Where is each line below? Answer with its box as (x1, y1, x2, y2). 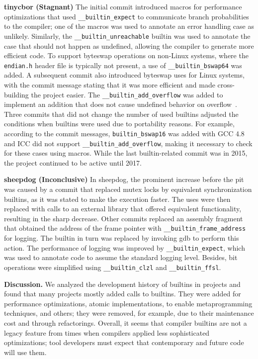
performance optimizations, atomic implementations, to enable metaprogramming (4, 298, 253, 308)
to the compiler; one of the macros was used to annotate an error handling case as (4, 21, 254, 31)
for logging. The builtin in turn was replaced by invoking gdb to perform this (4, 233, 239, 243)
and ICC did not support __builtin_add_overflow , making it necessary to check (4, 138, 253, 148)
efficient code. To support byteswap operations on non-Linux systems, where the (4, 50, 249, 61)
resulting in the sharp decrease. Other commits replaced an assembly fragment (4, 213, 243, 223)
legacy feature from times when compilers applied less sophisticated (4, 327, 210, 338)
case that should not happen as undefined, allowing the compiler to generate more (4, 40, 254, 51)
